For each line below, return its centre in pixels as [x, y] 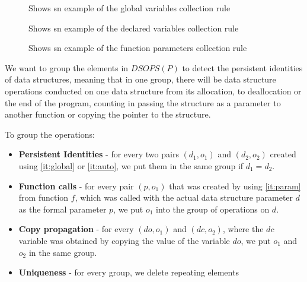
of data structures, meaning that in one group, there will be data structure [140, 79]
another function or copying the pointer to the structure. [108, 114]
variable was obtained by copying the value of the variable [124, 240]
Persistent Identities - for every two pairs [99, 154]
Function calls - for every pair [76, 186]
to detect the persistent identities [242, 67]
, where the [243, 229]
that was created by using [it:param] [235, 186]
